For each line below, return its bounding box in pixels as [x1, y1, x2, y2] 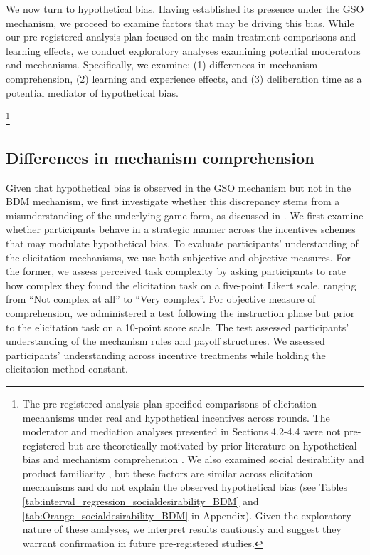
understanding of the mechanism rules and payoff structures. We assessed [6, 333, 325, 348]
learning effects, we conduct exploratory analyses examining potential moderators [6, 43, 361, 58]
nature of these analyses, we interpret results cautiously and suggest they [22, 522, 342, 536]
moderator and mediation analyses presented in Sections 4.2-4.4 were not [22, 424, 341, 439]
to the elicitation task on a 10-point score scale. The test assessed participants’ [6, 319, 349, 334]
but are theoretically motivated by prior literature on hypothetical [68, 437, 357, 452]
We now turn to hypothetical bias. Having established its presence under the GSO [6, 1, 364, 16]
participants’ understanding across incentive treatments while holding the [6, 347, 326, 362]
